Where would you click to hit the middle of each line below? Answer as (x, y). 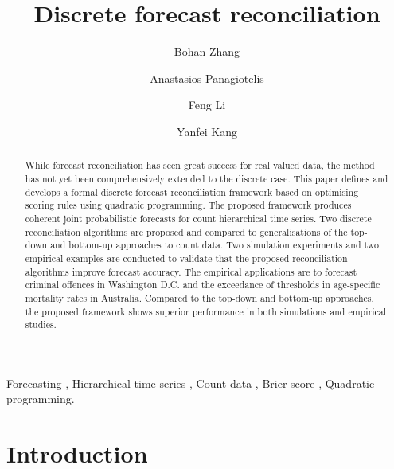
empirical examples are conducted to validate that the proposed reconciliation (186, 258)
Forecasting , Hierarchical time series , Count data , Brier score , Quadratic (191, 383)
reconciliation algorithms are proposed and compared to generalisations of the (186, 231)
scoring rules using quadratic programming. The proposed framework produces (188, 205)
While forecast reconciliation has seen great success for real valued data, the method (200, 165)
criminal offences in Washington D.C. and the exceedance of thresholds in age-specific (203, 285)
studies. (41, 324)
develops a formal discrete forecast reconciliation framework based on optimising (192, 192)
